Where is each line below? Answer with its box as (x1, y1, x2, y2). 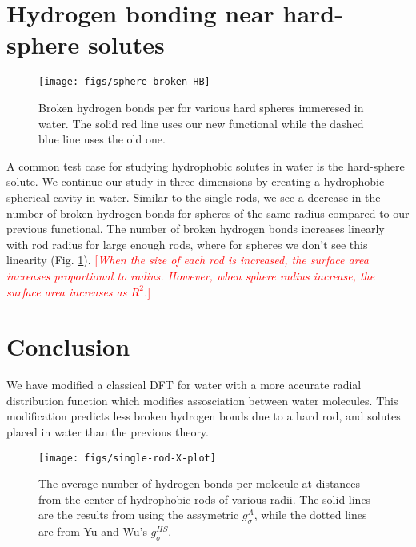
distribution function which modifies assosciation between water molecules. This (6, 392, 398, 408)
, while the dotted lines (254, 506, 367, 523)
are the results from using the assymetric (38, 506, 239, 523)
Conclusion (6, 330, 130, 363)
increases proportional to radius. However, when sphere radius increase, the (6, 267, 375, 284)
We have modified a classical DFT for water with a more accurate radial (6, 376, 362, 393)
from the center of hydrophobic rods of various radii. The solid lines (38, 490, 371, 507)
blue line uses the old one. (38, 131, 166, 147)
